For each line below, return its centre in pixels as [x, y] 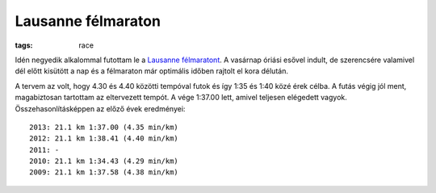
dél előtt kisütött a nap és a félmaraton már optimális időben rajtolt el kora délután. [151, 71]
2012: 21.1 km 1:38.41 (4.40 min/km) [104, 138]
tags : [24, 45]
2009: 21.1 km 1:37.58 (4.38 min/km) [104, 172]
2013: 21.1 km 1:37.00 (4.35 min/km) [104, 127]
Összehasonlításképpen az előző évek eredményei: [100, 108]
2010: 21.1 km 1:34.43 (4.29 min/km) [104, 161]
